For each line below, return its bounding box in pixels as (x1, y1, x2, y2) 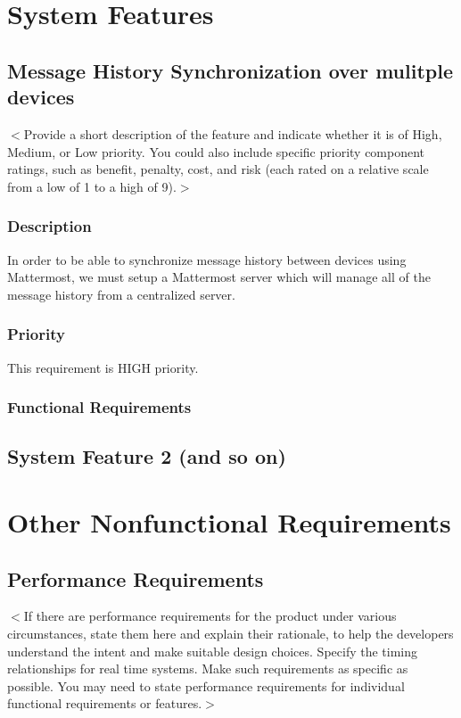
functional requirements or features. (7, 694, 202, 713)
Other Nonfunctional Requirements (7, 503, 451, 540)
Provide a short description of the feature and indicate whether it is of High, (23, 124, 442, 143)
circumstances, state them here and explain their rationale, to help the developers (7, 623, 454, 642)
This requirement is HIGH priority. (7, 358, 199, 376)
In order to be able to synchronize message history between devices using (7, 250, 407, 268)
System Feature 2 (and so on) (7, 442, 286, 470)
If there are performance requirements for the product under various (23, 607, 397, 625)
